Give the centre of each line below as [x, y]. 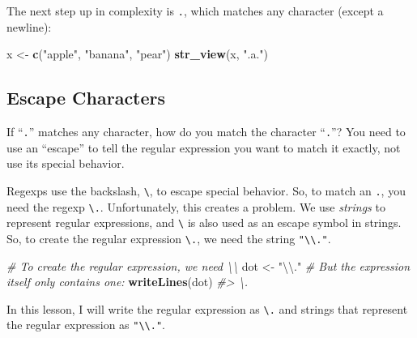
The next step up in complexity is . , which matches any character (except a [195, 11]
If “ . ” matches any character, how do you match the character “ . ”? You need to [206, 132]
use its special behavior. [66, 163]
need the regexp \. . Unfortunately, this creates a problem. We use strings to [196, 206]
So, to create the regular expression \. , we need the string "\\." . [169, 238]
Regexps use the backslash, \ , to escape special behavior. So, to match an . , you [206, 190]
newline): [29, 26]
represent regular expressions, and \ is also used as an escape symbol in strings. [204, 222]
